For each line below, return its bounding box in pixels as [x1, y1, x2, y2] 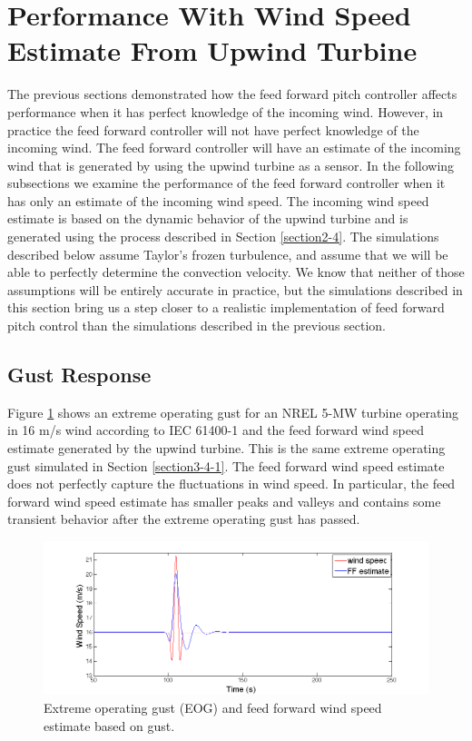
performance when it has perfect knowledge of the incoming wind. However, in [7, 102, 444, 121]
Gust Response [7, 361, 152, 389]
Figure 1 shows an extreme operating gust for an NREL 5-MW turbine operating [7, 402, 459, 421]
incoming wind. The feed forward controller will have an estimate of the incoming [7, 138, 461, 157]
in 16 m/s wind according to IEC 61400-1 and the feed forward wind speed [7, 420, 424, 440]
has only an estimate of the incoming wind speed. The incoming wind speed [7, 191, 429, 210]
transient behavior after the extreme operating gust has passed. [7, 509, 360, 529]
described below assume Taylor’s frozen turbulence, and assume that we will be [7, 244, 448, 263]
